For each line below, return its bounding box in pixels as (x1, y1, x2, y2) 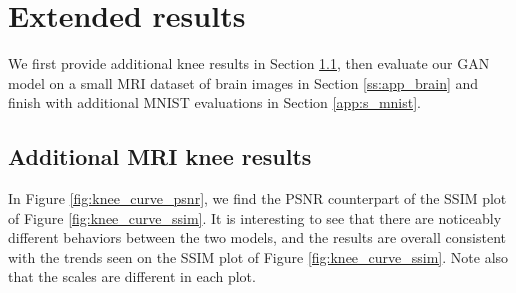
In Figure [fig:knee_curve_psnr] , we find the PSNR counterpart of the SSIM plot (8, 188, 507, 209)
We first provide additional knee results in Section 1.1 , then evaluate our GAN (8, 53, 490, 74)
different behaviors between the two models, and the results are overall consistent (8, 227, 506, 248)
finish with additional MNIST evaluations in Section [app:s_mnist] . (8, 92, 422, 113)
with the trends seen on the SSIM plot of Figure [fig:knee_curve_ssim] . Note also (8, 246, 509, 267)
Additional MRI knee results (8, 141, 312, 172)
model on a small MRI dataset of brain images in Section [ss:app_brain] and (8, 72, 479, 93)
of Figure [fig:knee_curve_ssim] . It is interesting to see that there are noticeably (8, 207, 502, 228)
